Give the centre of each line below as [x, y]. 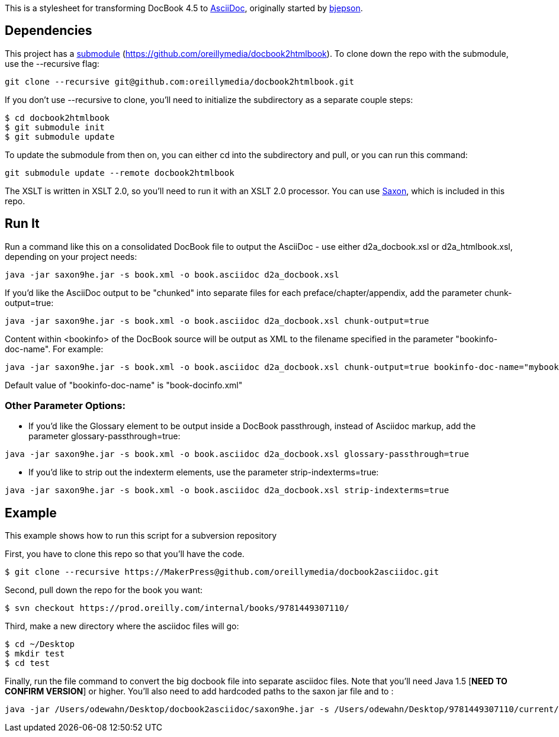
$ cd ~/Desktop [40, 644]
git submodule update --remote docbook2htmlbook [120, 173]
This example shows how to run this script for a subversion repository [141, 536]
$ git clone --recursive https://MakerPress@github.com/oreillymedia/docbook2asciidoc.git [222, 572]
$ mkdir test [35, 654]
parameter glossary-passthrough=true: [105, 436]
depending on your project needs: [71, 256]
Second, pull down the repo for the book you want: [104, 590]
